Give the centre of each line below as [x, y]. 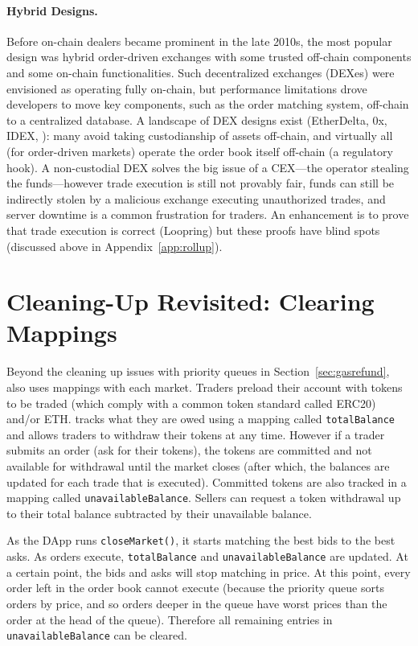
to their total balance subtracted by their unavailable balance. [159, 513]
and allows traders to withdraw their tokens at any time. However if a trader [196, 434]
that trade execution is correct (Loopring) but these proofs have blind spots [193, 230]
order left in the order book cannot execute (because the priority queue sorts [195, 588]
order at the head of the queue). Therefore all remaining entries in [170, 619]
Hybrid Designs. [52, 10]
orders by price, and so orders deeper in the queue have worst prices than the [197, 603]
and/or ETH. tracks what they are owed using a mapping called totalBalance [201, 419]
